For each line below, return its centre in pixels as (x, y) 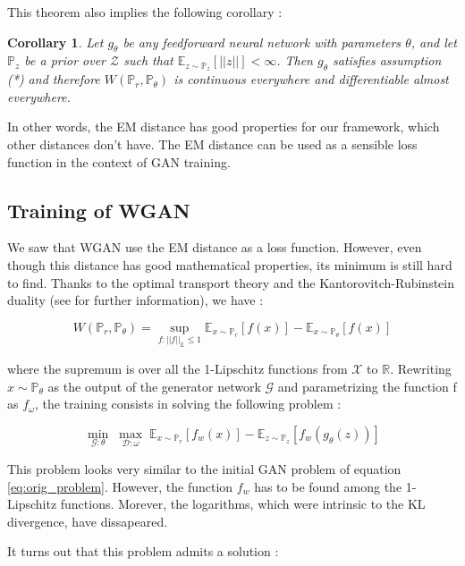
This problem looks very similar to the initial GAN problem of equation (204, 468)
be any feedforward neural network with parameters (262, 42)
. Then (295, 60)
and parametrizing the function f (367, 386)
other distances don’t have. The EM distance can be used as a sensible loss (212, 144)
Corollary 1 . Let (55, 42)
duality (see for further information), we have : (135, 300)
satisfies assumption (387, 60)
